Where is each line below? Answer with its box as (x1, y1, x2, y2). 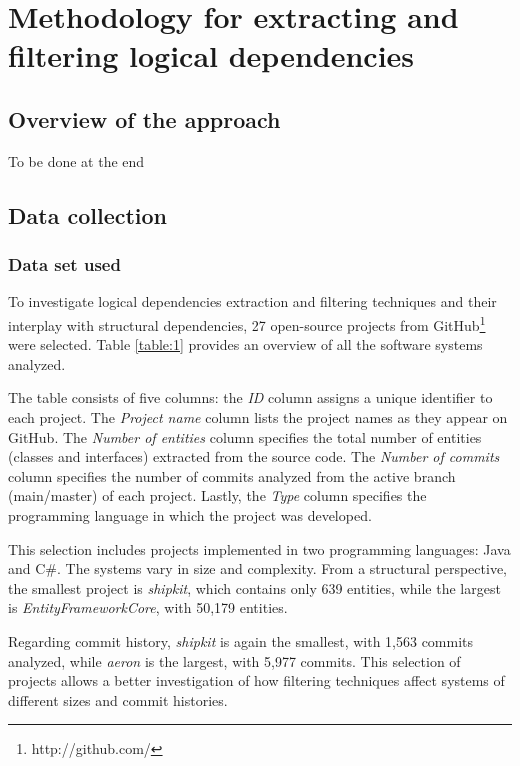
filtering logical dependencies (8, 35, 415, 76)
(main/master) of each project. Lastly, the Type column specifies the (8, 485, 427, 506)
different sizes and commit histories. (8, 689, 228, 710)
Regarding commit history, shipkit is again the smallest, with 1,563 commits (8, 630, 474, 651)
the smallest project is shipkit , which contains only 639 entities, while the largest (8, 577, 501, 598)
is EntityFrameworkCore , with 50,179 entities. (8, 597, 288, 618)
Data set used (8, 252, 121, 277)
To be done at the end (8, 150, 145, 171)
